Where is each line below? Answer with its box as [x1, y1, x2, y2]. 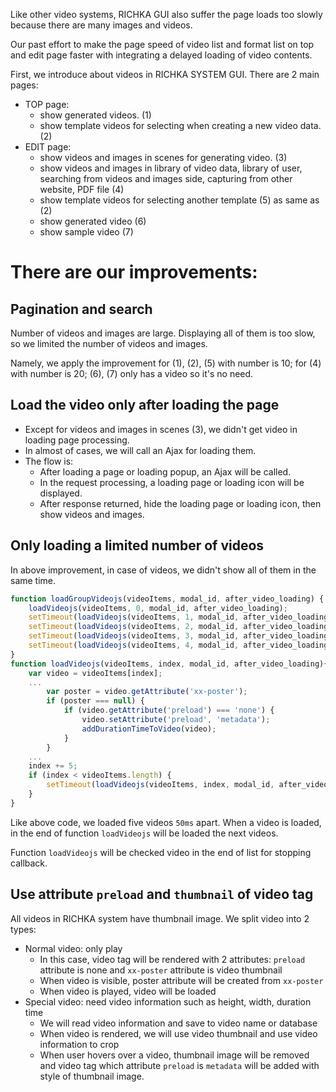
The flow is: [24, 455, 74, 467]
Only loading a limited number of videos [10, 537, 265, 554]
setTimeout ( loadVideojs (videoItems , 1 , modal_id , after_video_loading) [28, 612, 333, 623]
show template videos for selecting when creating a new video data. [39, 120, 322, 131]
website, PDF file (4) [39, 184, 125, 195]
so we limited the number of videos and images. [10, 338, 208, 349]
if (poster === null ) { [46, 696, 145, 706]
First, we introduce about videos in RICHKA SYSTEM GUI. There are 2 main [10, 69, 320, 80]
